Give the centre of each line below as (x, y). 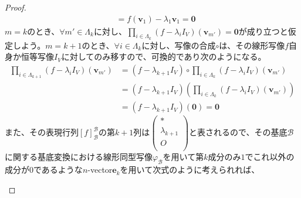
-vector (100, 170)
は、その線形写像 (252, 45)
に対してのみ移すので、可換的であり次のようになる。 (164, 57)
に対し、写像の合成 (179, 45)
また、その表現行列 (42, 132)
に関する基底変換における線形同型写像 (79, 157)
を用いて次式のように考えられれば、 (190, 170)
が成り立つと (263, 31)
